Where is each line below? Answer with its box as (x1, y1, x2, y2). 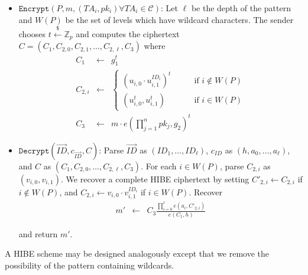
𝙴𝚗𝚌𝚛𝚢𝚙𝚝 (18, 5, 50, 13)
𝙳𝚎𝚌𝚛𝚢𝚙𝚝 (18, 146, 50, 155)
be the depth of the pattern (191, 2, 291, 14)
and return (18, 227, 58, 240)
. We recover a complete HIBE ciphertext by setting (61, 172, 249, 185)
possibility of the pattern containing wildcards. (5, 258, 174, 271)
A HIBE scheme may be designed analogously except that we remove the (5, 247, 270, 260)
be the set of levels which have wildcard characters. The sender (65, 13, 294, 25)
